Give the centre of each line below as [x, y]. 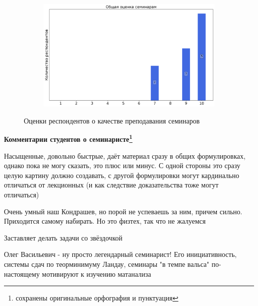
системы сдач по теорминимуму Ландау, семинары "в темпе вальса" [107, 264]
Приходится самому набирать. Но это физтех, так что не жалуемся [105, 221]
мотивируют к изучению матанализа [97, 274]
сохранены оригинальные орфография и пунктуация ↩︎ [97, 298]
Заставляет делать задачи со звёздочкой [63, 237]
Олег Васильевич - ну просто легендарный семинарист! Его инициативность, [120, 254]
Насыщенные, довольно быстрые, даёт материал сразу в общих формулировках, [125, 155]
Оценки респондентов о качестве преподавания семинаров [112, 120]
